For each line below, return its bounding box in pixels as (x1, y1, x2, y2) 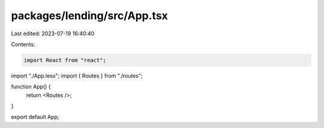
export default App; (11, 114, 59, 121)
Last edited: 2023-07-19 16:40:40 (11, 30, 95, 37)
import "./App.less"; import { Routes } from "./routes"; (11, 72, 143, 79)
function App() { (11, 83, 51, 90)
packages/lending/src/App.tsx (11, 9, 168, 22)
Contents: (11, 41, 35, 48)
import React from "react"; (23, 57, 106, 63)
